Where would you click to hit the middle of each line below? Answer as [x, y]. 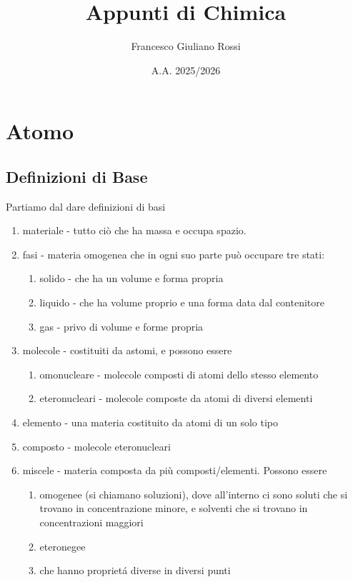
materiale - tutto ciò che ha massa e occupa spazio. [134, 230]
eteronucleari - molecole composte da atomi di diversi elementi [176, 398]
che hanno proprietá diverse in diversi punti [135, 570]
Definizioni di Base [77, 176]
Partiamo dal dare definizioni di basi [86, 206]
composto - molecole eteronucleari [96, 446]
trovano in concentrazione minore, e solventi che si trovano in [174, 508]
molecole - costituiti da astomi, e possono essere [127, 350]
